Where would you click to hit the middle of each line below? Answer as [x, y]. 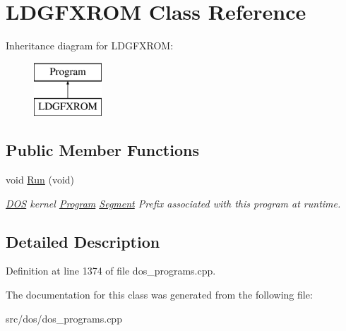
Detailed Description [83, 241]
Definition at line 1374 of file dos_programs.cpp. [111, 271]
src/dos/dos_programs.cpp [64, 318]
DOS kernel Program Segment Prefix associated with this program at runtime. [173, 203]
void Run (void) [40, 180]
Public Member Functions [102, 150]
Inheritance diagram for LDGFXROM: [90, 46]
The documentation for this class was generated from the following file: [159, 295]
